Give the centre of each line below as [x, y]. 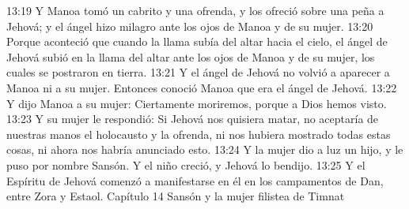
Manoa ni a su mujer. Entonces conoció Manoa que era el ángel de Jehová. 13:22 [202, 87]
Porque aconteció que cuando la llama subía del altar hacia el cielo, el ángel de [197, 41]
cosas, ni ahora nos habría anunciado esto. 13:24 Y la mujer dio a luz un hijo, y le [205, 149]
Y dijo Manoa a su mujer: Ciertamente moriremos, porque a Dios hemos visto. [197, 103]
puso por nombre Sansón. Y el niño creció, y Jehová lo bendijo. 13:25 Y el [186, 164]
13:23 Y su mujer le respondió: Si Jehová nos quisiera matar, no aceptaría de [193, 119]
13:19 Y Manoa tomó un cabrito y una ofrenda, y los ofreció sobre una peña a [195, 10]
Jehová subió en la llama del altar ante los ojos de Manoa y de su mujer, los [191, 56]
